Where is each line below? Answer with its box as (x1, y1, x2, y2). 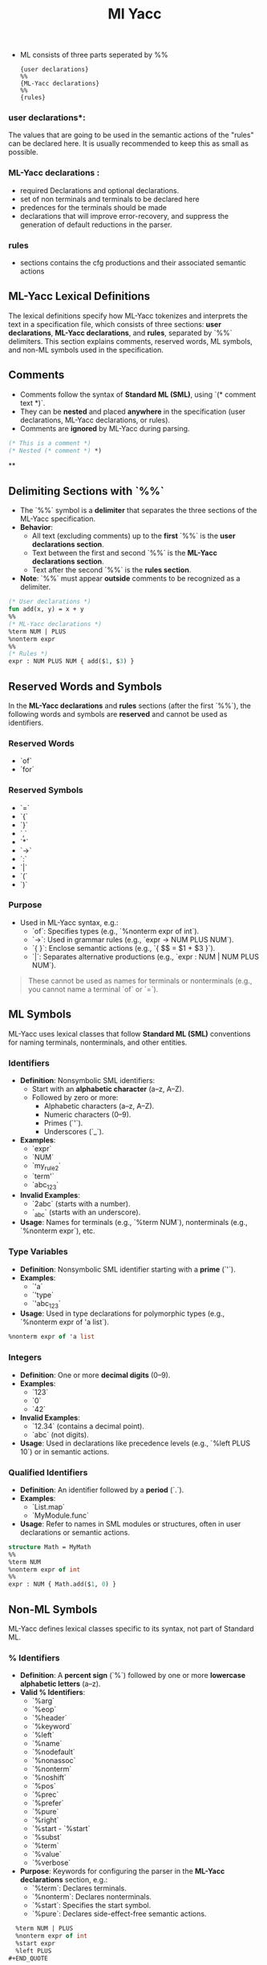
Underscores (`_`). (43, 1126, 104, 1136)
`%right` (31, 1815, 59, 1825)
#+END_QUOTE (8, 1954, 48, 1963)
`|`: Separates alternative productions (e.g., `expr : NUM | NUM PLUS (31, 952, 259, 961)
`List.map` (31, 1502, 66, 1511)
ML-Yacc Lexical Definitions (8, 289, 151, 303)
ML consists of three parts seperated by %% (19, 50, 168, 60)
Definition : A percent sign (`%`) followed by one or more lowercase (19, 1671, 246, 1680)
